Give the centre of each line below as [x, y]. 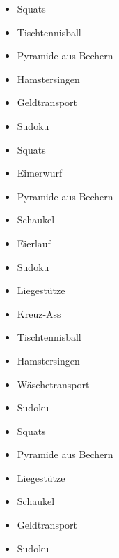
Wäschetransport [53, 384]
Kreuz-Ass [39, 313]
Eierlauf [34, 243]
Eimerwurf [40, 173]
